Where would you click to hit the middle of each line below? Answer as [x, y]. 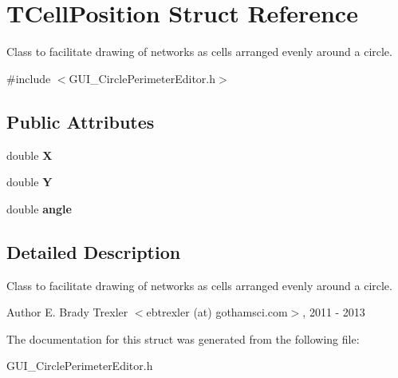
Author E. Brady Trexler [67, 312]
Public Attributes [81, 121]
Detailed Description [94, 251]
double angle [39, 208]
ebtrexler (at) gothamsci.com [217, 312]
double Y [30, 182]
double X [30, 155]
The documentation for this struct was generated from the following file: [183, 338]
